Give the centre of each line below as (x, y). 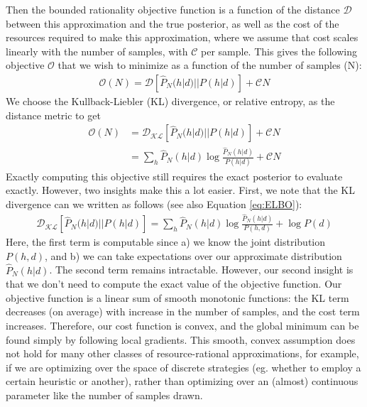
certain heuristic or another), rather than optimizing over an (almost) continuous (182, 381)
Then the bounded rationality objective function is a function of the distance (173, 9)
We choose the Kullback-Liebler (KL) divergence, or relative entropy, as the (170, 101)
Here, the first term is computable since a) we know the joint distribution (166, 242)
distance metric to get (53, 115)
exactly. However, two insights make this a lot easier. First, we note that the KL (180, 190)
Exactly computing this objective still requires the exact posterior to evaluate (174, 176)
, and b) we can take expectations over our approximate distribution (193, 255)
